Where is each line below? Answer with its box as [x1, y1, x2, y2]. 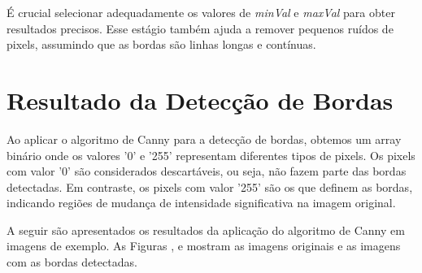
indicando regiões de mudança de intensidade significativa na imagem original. [7, 194, 396, 211]
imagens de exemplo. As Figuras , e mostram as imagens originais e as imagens [7, 237, 401, 254]
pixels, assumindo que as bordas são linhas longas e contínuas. [7, 36, 316, 53]
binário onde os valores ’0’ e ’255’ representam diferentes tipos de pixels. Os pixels [7, 146, 415, 163]
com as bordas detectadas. [7, 253, 137, 271]
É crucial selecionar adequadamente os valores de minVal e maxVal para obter [7, 4, 395, 20]
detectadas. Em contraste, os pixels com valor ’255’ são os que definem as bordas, [7, 178, 413, 195]
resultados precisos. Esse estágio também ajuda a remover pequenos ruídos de [7, 19, 394, 37]
